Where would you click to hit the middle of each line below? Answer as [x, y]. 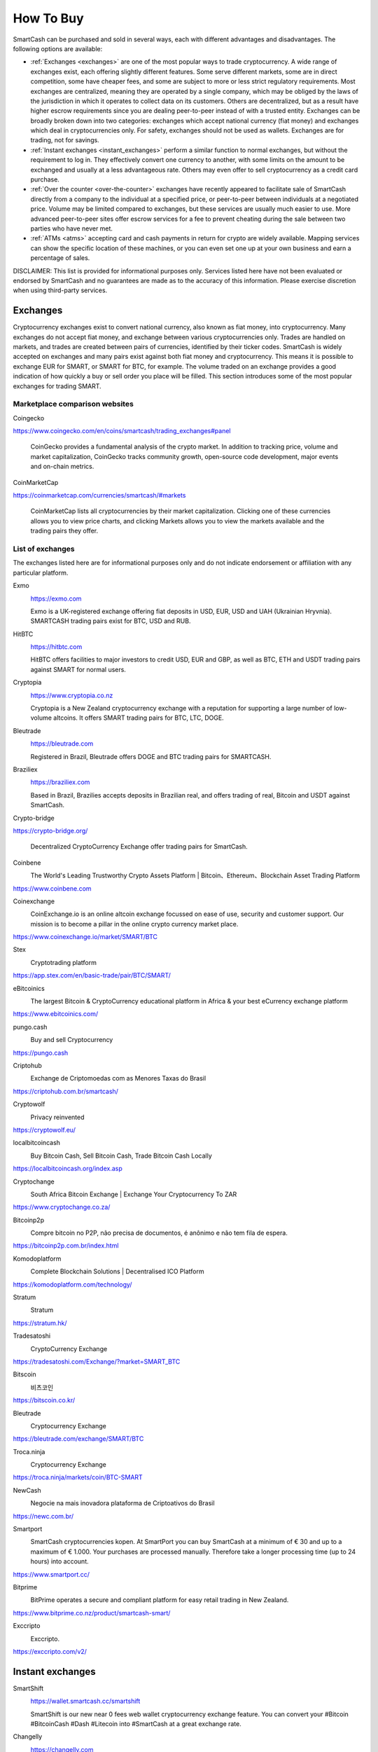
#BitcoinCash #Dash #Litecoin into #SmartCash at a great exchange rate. [136, 1724]
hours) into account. [59, 1561]
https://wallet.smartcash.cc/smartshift [85, 1701]
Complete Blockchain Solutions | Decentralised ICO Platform [117, 1271]
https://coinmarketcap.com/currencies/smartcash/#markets [99, 495]
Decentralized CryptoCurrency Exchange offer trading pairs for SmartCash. [139, 847]
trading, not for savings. [65, 140]
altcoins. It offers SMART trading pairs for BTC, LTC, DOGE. [139, 718]
